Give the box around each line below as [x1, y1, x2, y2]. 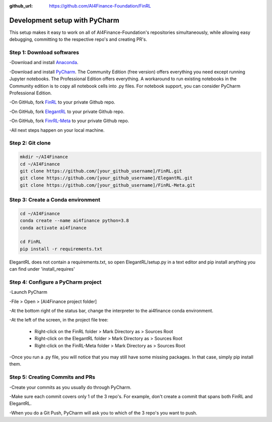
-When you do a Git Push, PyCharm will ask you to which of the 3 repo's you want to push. [9, 409, 197, 416]
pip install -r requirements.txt [20, 246, 103, 252]
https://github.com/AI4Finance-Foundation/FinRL [49, 3, 151, 9]
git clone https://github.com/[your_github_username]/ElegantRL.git [20, 175, 193, 181]
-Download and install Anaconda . [9, 60, 79, 66]
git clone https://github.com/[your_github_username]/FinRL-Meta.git [20, 182, 195, 188]
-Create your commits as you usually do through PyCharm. [9, 384, 132, 390]
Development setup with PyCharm [9, 16, 119, 25]
